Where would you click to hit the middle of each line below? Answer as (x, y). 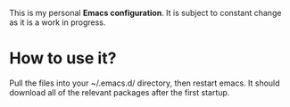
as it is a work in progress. (58, 22)
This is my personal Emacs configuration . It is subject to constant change (145, 13)
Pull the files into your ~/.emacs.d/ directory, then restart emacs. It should (145, 83)
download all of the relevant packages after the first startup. (120, 92)
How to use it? (63, 58)
